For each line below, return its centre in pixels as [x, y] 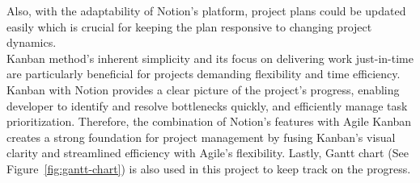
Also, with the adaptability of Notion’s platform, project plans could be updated [206, 10]
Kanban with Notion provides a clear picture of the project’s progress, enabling [203, 89]
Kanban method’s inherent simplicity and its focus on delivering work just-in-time [210, 58]
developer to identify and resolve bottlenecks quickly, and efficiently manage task [207, 105]
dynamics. [32, 42]
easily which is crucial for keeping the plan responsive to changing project [189, 26]
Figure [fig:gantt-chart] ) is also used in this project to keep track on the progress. [209, 168]
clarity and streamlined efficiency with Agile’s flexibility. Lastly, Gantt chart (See [208, 153]
